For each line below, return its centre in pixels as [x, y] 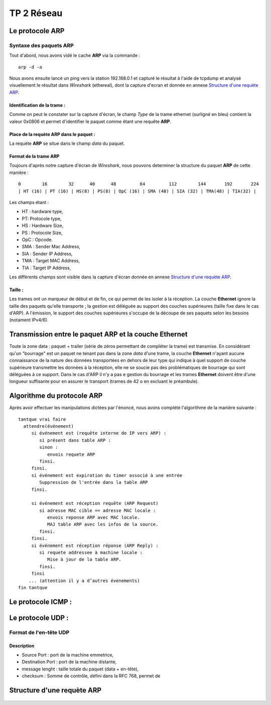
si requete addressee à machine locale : [91, 553]
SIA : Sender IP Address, [47, 254]
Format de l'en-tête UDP [39, 632]
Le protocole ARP [37, 31]
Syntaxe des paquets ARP [41, 45]
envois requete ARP [71, 454]
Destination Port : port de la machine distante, [69, 662]
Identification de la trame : [37, 105]
